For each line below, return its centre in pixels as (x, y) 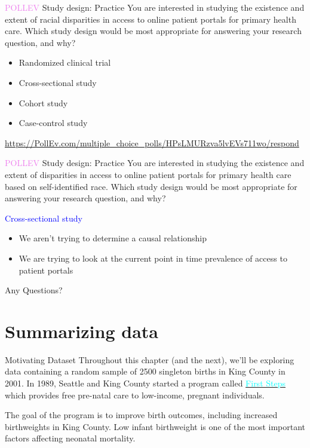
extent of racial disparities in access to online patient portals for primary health (151, 19)
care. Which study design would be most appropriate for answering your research (153, 31)
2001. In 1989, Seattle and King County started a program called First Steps (145, 383)
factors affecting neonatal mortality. (70, 438)
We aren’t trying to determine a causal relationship (113, 238)
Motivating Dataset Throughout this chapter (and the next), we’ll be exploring (150, 359)
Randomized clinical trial (65, 62)
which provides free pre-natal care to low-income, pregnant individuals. (135, 395)
